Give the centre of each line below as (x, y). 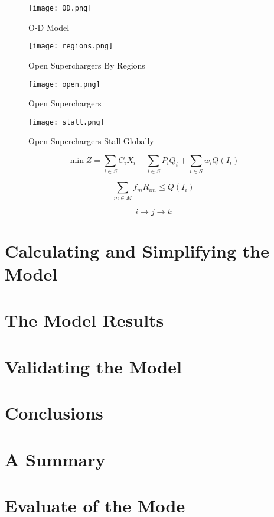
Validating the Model (93, 366)
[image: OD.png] (60, 8)
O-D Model (49, 27)
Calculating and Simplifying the (137, 250)
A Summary (55, 459)
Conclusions (54, 413)
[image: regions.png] (71, 46)
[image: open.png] (64, 84)
